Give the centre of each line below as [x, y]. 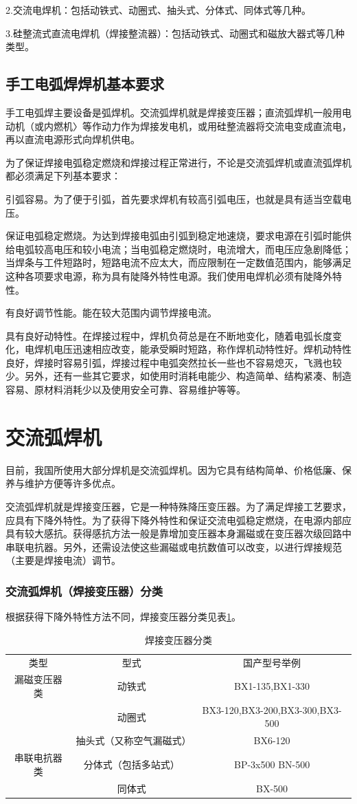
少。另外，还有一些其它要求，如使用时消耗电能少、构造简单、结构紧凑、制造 [178, 376]
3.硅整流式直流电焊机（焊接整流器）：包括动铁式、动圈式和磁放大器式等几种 [175, 33]
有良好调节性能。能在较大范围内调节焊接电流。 [111, 313]
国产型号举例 [272, 662]
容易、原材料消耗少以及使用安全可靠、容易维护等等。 [126, 390]
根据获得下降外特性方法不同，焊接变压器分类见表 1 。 [123, 617]
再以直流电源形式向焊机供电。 [73, 139]
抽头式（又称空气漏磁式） [134, 740]
